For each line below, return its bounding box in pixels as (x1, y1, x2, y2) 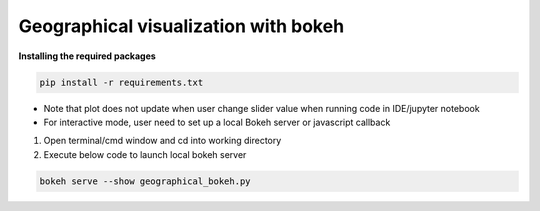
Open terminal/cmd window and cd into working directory (43, 135, 282, 147)
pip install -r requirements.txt (39, 76, 204, 88)
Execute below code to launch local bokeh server (43, 148, 247, 160)
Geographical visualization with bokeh (18, 15, 345, 37)
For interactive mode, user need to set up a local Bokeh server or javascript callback (43, 116, 391, 128)
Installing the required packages (18, 50, 157, 62)
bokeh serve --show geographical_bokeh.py (39, 175, 251, 187)
